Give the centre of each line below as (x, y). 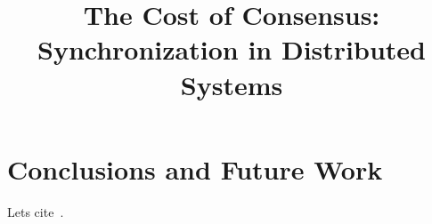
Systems (232, 84)
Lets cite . (36, 211)
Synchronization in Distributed (232, 49)
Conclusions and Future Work (195, 168)
